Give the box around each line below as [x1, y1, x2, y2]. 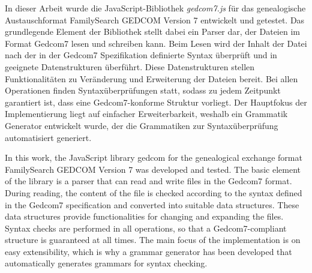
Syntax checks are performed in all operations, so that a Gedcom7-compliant [5, 221, 287, 234]
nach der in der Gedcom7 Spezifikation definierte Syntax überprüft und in [5, 49, 277, 61]
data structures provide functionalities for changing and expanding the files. [5, 210, 284, 223]
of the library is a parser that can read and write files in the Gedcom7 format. [5, 175, 292, 187]
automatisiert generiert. [5, 131, 92, 143]
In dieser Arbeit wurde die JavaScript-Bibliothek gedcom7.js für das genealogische [5, 2, 306, 14]
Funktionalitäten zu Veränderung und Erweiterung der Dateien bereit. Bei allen [5, 72, 298, 85]
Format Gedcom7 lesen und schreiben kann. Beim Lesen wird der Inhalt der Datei [5, 37, 307, 49]
